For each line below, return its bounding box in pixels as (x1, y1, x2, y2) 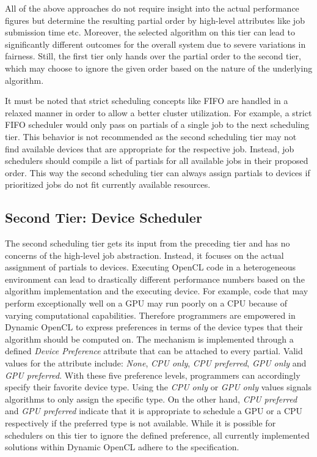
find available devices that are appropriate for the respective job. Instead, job (5, 142, 294, 155)
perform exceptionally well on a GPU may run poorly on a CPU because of (5, 297, 287, 310)
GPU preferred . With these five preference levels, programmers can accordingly (5, 368, 301, 381)
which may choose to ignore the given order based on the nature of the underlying (5, 61, 313, 74)
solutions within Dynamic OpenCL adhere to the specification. (5, 440, 239, 453)
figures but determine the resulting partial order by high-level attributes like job (5, 13, 305, 26)
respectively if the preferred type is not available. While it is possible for (5, 417, 276, 429)
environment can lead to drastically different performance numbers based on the (5, 272, 305, 285)
